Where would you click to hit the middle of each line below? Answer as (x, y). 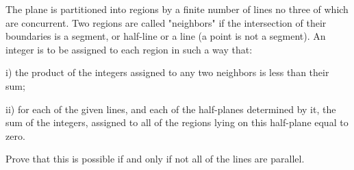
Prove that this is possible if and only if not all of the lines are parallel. (155, 159)
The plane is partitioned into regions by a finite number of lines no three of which (177, 9)
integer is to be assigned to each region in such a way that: (129, 49)
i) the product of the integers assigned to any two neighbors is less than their (167, 72)
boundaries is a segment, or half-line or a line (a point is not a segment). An (166, 36)
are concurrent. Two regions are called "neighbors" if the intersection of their (166, 22)
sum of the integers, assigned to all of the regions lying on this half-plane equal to (177, 122)
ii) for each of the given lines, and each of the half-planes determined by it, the (171, 109)
